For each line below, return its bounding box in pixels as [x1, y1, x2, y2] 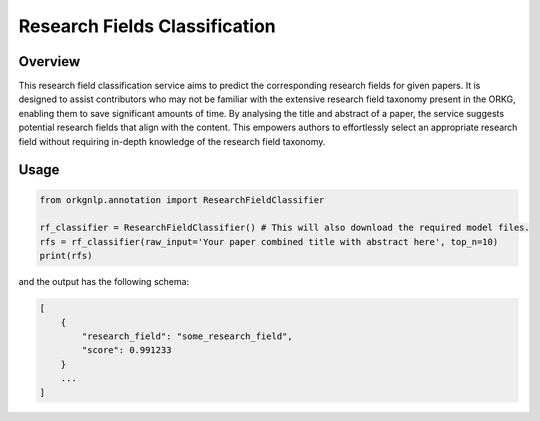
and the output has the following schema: [18, 276, 190, 288]
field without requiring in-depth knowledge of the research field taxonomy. [18, 135, 326, 147]
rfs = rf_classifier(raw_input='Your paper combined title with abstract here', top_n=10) [39, 236, 499, 247]
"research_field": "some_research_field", [81, 330, 294, 342]
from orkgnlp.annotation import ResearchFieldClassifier [39, 194, 325, 205]
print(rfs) [39, 250, 93, 262]
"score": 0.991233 [81, 345, 172, 356]
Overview [18, 53, 81, 70]
